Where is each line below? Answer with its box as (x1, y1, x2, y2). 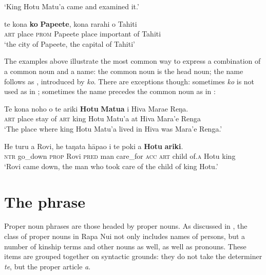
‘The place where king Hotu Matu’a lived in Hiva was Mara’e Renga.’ (4, 123, 222, 134)
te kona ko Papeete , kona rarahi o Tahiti (4, 18, 137, 29)
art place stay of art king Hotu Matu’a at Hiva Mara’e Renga (4, 113, 201, 124)
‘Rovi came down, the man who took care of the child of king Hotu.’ (4, 160, 218, 171)
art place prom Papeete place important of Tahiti (4, 28, 161, 39)
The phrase (4, 191, 85, 212)
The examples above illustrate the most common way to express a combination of (4, 56, 261, 66)
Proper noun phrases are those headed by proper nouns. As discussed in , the (4, 221, 248, 231)
